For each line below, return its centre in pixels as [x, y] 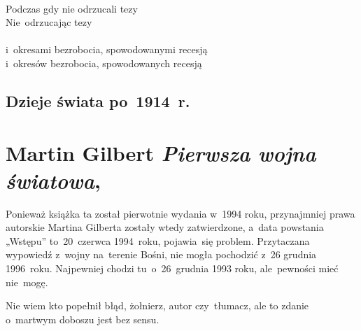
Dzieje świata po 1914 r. [98, 100]
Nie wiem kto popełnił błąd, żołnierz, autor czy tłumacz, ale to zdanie [157, 305]
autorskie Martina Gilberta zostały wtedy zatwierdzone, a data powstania [165, 227]
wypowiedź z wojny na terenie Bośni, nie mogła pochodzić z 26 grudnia [161, 254]
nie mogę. [27, 282]
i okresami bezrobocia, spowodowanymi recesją [107, 49]
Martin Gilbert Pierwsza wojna [161, 153]
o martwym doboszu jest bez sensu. [83, 319]
